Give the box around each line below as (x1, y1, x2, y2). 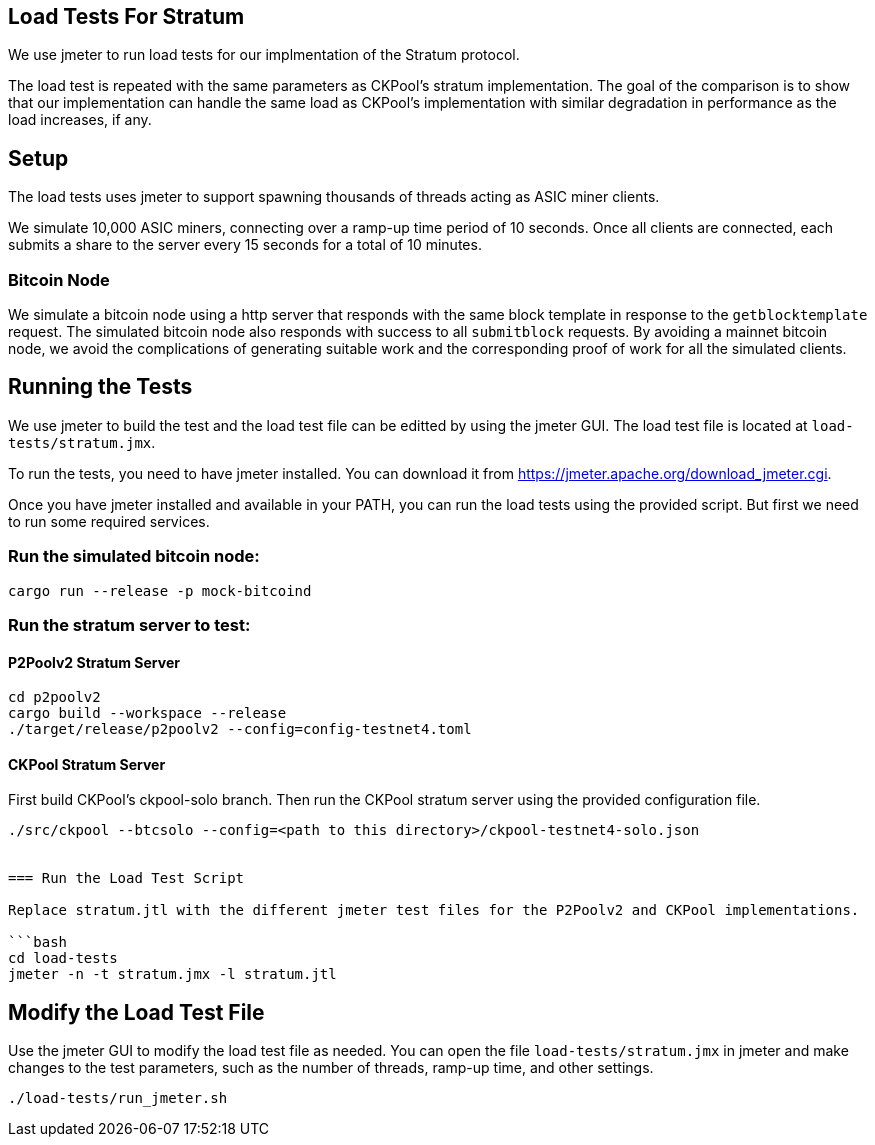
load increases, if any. (8, 111, 152, 129)
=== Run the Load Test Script (8, 870, 245, 887)
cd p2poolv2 (8, 689, 101, 706)
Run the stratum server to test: (8, 614, 251, 635)
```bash (8, 934, 68, 951)
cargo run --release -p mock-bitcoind (8, 582, 312, 599)
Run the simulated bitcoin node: (8, 546, 260, 567)
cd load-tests (8, 950, 118, 967)
